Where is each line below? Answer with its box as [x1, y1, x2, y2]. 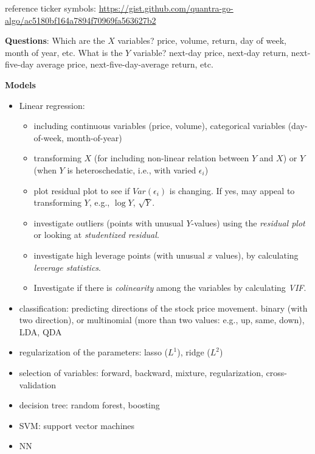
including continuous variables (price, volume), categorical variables [33, 119, 285, 132]
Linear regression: [19, 99, 85, 111]
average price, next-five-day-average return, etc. [36, 58, 213, 71]
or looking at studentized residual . [33, 228, 159, 241]
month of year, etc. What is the [5, 46, 123, 58]
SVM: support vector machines [19, 419, 135, 431]
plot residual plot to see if [33, 184, 130, 197]
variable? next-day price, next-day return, [133, 46, 289, 58]
